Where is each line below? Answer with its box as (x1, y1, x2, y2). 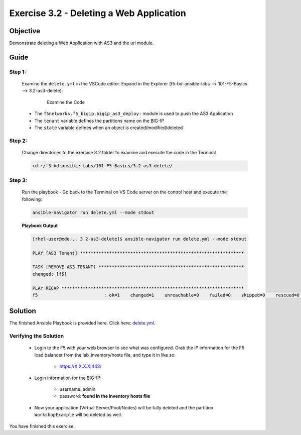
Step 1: (9, 68, 26, 75)
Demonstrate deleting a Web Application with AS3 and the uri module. (9, 40, 154, 46)
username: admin (59, 386, 96, 392)
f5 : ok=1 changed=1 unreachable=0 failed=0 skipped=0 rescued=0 (32, 292, 299, 298)
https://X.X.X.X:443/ (59, 363, 102, 369)
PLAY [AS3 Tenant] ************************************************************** (32, 250, 244, 256)
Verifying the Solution (9, 333, 64, 340)
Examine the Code (47, 99, 85, 105)
